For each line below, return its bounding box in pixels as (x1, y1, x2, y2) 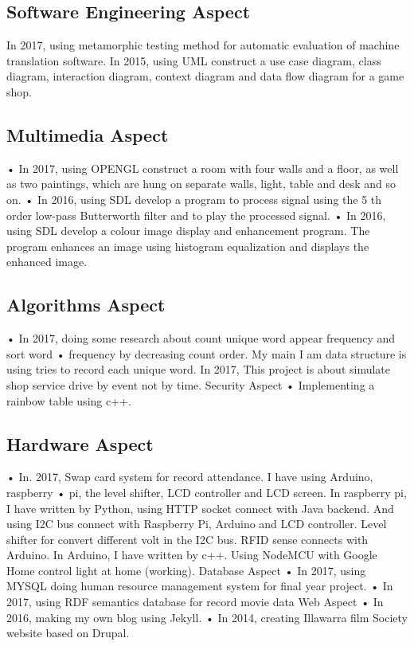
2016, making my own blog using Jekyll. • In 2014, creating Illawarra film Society (6, 609, 408, 625)
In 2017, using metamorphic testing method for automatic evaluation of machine (6, 37, 400, 53)
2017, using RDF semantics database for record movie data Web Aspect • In (6, 593, 384, 610)
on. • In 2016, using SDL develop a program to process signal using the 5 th (6, 190, 382, 207)
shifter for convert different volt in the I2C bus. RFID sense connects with (6, 531, 369, 547)
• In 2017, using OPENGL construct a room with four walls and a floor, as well (6, 159, 399, 176)
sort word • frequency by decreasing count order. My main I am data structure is (6, 345, 407, 362)
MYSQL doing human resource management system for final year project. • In (6, 577, 393, 594)
